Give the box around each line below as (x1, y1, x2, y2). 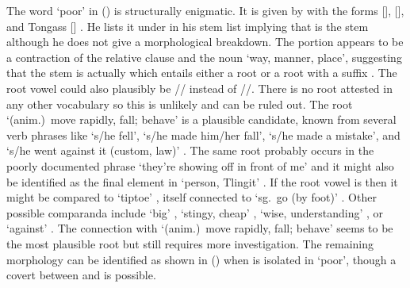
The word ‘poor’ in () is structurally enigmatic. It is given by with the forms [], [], (6, 2, 404, 18)
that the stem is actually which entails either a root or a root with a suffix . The (6, 64, 397, 81)
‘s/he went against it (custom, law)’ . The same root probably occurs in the (6, 142, 374, 159)
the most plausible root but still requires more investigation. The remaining (6, 235, 374, 252)
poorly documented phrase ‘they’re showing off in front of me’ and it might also (6, 157, 394, 174)
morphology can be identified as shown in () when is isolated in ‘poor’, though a (6, 251, 397, 267)
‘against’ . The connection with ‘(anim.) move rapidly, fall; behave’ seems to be (6, 220, 393, 236)
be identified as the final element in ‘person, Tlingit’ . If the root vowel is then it (6, 173, 398, 190)
